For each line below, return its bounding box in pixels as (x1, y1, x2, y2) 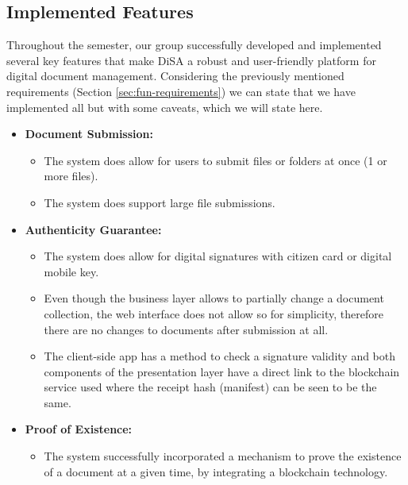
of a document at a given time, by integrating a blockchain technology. (44, 463, 388, 479)
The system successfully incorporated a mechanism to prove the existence (44, 448, 402, 464)
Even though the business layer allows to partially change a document (44, 290, 384, 306)
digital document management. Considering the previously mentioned (6, 67, 344, 84)
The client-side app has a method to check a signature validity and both (44, 348, 396, 364)
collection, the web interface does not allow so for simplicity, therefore (44, 305, 383, 321)
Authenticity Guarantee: (25, 221, 162, 237)
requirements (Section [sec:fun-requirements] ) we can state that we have (6, 83, 356, 99)
